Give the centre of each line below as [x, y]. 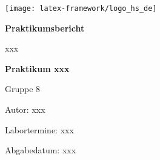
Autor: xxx [25, 109]
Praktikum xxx [37, 68]
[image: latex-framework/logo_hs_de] [81, 8]
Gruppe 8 [23, 89]
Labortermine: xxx [39, 129]
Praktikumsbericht [45, 28]
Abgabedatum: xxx [41, 150]
